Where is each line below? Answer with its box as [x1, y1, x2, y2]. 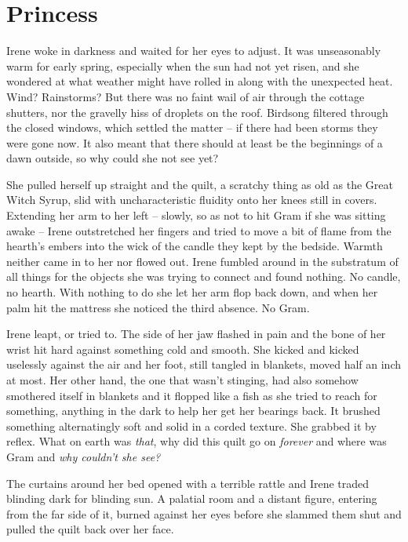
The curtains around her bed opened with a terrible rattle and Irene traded [6, 475, 370, 491]
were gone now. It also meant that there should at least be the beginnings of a [6, 134, 383, 151]
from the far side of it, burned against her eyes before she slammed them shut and [6, 505, 402, 522]
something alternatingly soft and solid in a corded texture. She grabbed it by [6, 417, 377, 434]
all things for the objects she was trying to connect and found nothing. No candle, [6, 268, 401, 285]
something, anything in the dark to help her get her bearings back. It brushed [6, 402, 381, 419]
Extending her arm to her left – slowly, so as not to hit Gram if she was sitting [6, 207, 386, 224]
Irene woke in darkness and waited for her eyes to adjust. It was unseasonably [6, 42, 381, 59]
